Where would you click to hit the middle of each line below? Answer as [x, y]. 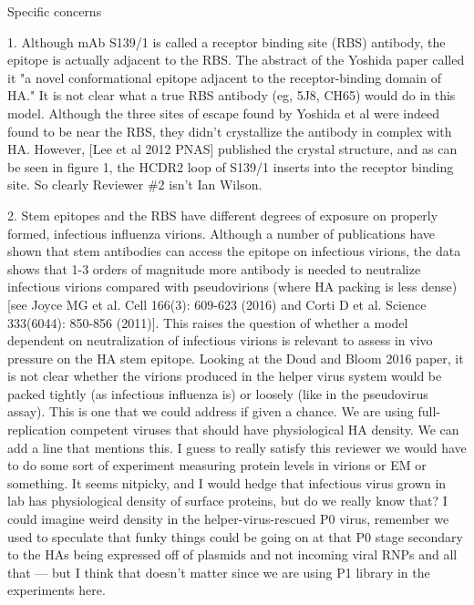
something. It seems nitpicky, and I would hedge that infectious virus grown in [227, 482]
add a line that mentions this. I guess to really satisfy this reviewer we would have [237, 447]
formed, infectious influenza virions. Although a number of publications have [222, 233]
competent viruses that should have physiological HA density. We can [265, 430]
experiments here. [57, 590]
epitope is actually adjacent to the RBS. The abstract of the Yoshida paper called [236, 60]
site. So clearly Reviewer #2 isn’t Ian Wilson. [135, 185]
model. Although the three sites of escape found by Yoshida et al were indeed [224, 113]
